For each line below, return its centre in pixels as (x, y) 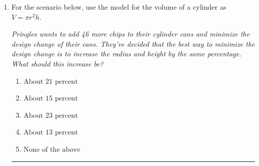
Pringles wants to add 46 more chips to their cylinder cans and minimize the (131, 34)
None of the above (52, 150)
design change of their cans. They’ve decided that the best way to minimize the (133, 43)
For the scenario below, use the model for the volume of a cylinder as (119, 7)
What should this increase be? (58, 63)
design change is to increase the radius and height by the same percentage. (126, 54)
